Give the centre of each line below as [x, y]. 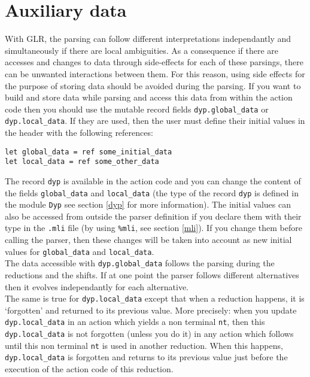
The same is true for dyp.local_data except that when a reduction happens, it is [155, 298]
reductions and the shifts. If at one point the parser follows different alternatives [152, 275]
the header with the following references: [79, 132]
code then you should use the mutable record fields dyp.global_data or [137, 109]
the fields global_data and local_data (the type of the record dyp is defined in [152, 192]
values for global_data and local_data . [80, 251]
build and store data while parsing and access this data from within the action [149, 97]
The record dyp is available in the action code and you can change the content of [153, 180]
